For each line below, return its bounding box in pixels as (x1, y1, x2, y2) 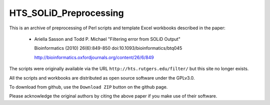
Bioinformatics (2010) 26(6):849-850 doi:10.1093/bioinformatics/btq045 (34, 45, 182, 51)
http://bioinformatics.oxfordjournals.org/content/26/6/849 (34, 54, 154, 60)
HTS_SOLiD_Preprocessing (9, 7, 124, 18)
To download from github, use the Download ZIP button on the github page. (9, 84, 168, 90)
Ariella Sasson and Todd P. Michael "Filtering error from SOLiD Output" (34, 36, 181, 42)
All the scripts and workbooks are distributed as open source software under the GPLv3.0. (9, 75, 195, 81)
